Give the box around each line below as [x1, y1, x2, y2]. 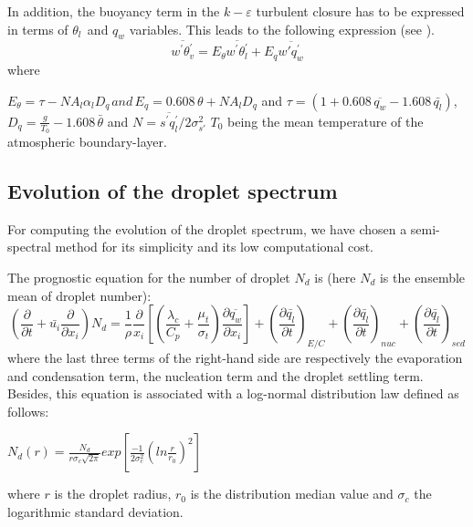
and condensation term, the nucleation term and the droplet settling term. [7, 366, 424, 385]
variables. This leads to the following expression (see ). [129, 19, 435, 38]
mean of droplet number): [7, 285, 152, 305]
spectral [7, 237, 51, 256]
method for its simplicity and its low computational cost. [55, 237, 374, 256]
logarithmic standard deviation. [7, 501, 184, 521]
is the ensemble [379, 268, 466, 287]
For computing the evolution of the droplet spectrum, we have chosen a [7, 219, 407, 238]
